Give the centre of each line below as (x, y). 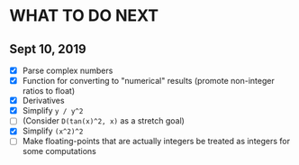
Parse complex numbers (68, 70)
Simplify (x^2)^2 (53, 131)
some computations (59, 151)
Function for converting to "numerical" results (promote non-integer (148, 81)
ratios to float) (49, 91)
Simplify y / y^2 (53, 111)
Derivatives (43, 101)
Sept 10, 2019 (48, 49)
